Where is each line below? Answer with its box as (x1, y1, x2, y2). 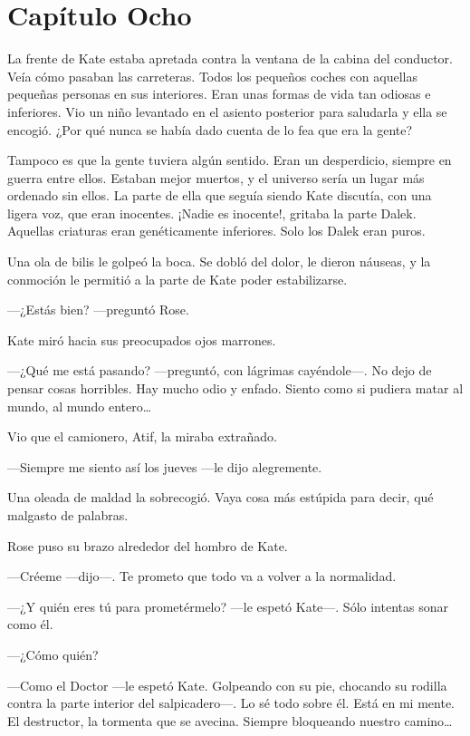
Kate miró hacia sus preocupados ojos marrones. (7, 330, 276, 349)
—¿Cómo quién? (7, 644, 99, 663)
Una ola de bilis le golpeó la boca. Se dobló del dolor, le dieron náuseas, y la (7, 252, 431, 271)
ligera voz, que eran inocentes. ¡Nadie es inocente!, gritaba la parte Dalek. (7, 203, 417, 222)
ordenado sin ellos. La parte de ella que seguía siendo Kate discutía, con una (7, 186, 432, 205)
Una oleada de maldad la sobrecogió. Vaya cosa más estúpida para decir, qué (7, 488, 434, 507)
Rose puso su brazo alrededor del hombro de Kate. (7, 536, 288, 555)
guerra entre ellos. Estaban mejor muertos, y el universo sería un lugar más (7, 168, 425, 187)
